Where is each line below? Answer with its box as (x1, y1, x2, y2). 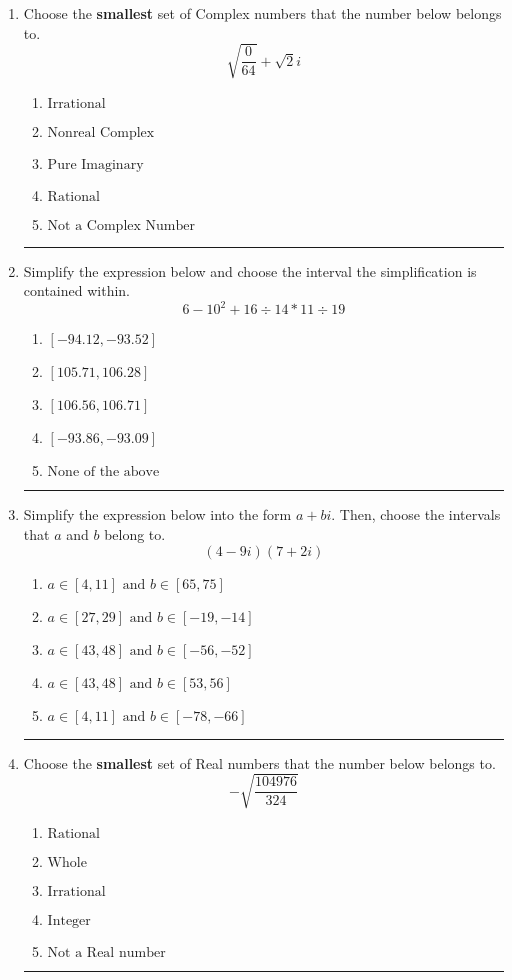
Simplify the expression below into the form (23, 504, 292, 525)
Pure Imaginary (47, 157, 144, 172)
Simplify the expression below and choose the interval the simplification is (23, 260, 477, 281)
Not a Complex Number (47, 218, 195, 233)
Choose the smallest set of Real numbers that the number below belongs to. (23, 752, 496, 773)
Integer (47, 913, 91, 928)
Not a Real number (47, 945, 166, 960)
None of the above (47, 465, 160, 480)
